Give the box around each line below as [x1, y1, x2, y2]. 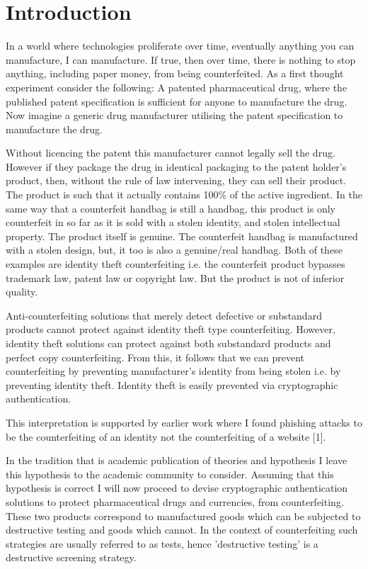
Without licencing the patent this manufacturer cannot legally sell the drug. [6, 145, 335, 160]
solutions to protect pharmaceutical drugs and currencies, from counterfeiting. [6, 494, 344, 509]
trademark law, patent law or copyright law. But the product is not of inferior [6, 270, 345, 285]
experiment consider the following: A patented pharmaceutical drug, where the [6, 79, 347, 94]
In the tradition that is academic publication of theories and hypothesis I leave [6, 453, 347, 468]
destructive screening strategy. [6, 550, 137, 565]
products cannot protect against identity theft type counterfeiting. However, [6, 322, 335, 337]
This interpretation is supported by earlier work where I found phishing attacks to [6, 415, 362, 429]
